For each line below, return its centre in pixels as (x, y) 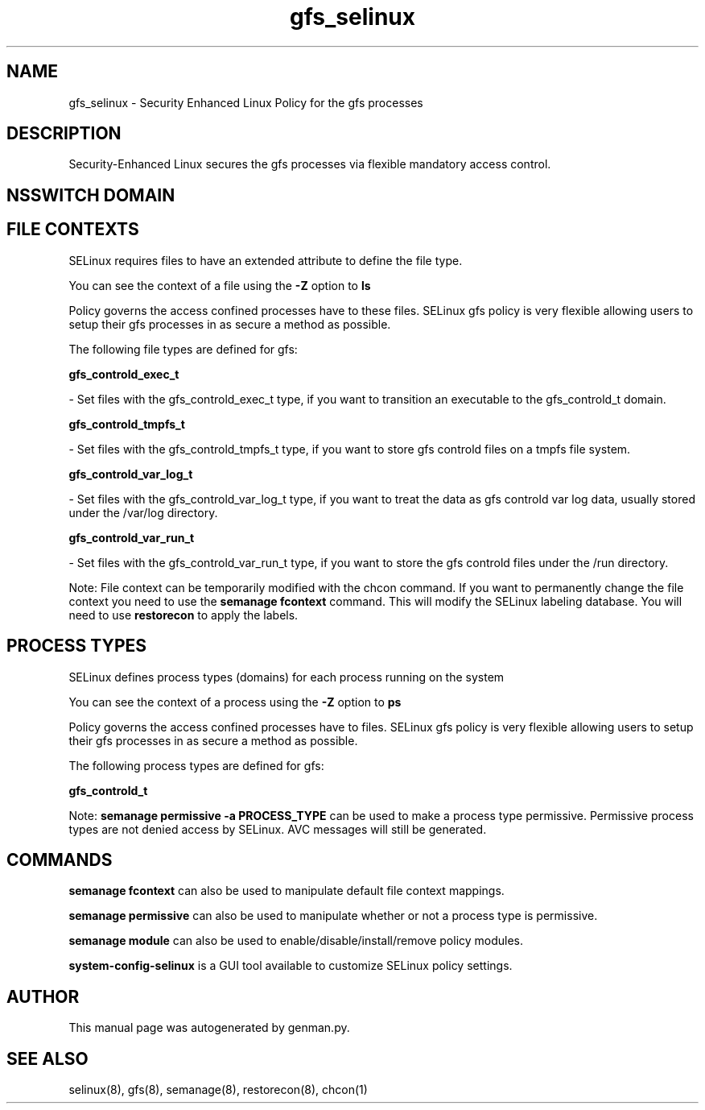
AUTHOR (43, 996)
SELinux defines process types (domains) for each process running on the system (287, 677)
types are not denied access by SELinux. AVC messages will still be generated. (278, 829)
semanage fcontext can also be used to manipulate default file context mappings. (287, 891)
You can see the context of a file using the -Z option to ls (220, 285)
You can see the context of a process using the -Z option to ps (235, 702)
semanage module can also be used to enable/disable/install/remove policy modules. (296, 941)
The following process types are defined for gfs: (196, 765)
